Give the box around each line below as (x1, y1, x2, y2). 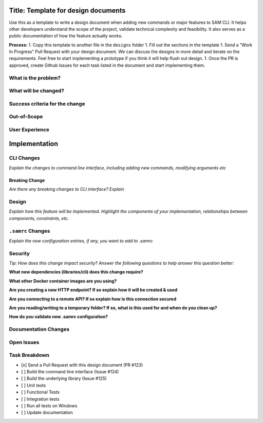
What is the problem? (9, 74, 61, 81)
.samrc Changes (9, 227, 51, 234)
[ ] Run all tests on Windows (21, 403, 77, 408)
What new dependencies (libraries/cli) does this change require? (9, 269, 144, 275)
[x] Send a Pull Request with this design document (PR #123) (21, 362, 143, 368)
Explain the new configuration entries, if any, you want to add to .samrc (9, 238, 153, 243)
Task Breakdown (9, 352, 50, 359)
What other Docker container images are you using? (9, 278, 117, 284)
